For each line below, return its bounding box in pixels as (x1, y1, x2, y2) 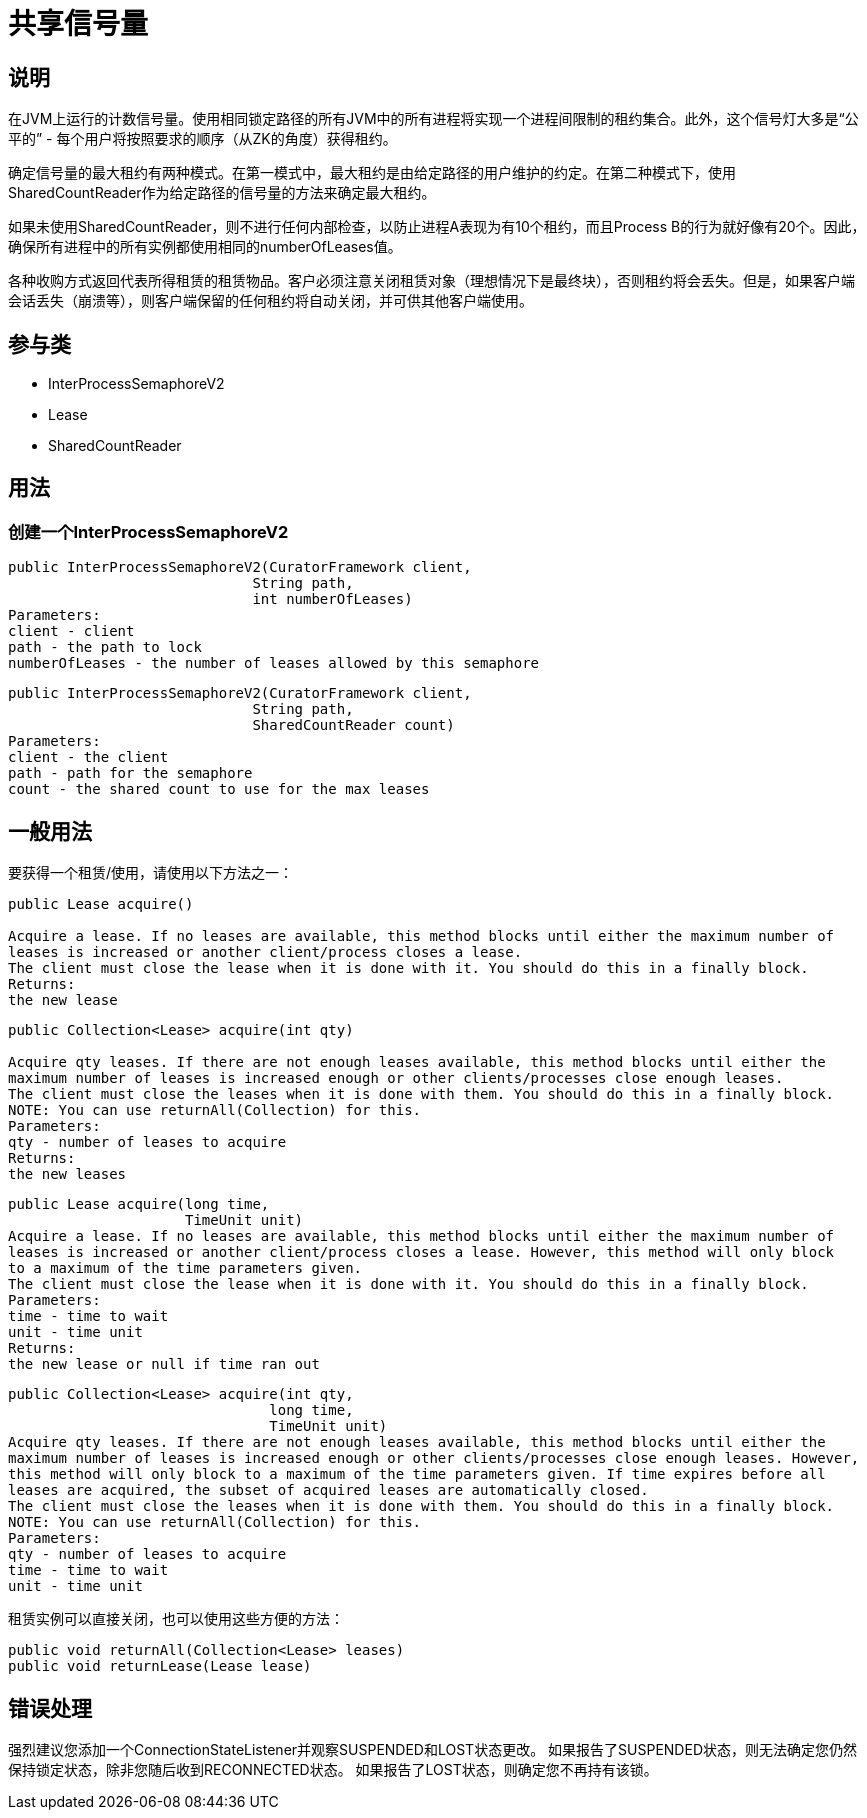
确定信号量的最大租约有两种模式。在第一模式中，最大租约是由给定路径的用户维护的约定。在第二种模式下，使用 (8, 164, 736, 182)
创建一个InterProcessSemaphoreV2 (8, 521, 289, 542)
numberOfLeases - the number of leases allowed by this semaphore (8, 655, 540, 672)
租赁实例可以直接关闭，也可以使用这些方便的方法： (8, 1610, 344, 1628)
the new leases (8, 1166, 127, 1183)
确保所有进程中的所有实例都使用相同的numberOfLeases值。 (8, 238, 402, 256)
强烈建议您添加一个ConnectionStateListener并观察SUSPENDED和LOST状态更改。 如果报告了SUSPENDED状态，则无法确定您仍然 (8, 1740, 857, 1758)
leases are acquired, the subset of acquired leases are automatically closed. (8, 1482, 649, 1499)
